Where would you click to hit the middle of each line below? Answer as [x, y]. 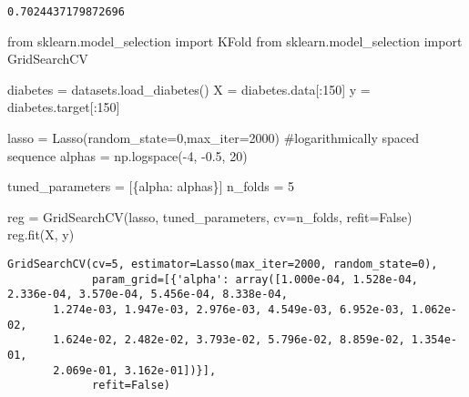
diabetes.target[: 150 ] [64, 107]
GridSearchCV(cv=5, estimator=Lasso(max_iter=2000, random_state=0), [223, 264]
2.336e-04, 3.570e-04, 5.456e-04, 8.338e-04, [148, 295]
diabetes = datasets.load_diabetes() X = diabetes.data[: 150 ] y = [189, 89]
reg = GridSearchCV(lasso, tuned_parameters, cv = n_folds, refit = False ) [210, 216]
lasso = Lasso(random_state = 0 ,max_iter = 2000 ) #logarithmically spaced [213, 138]
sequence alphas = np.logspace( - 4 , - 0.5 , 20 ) [127, 155]
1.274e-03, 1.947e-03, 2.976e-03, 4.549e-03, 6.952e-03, [229, 309]
